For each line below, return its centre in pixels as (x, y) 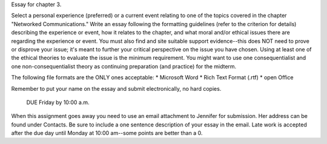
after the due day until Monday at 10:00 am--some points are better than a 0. (107, 133)
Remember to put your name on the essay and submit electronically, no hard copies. (116, 88)
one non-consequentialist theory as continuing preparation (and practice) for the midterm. (124, 66)
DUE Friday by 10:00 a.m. (58, 102)
